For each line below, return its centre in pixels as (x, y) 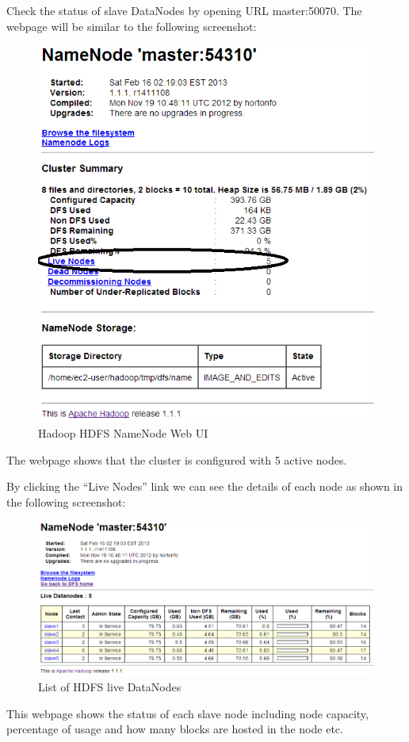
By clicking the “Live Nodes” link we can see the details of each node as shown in (205, 486)
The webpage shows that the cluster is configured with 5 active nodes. (177, 459)
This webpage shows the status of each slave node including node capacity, (187, 713)
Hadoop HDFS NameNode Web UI (123, 433)
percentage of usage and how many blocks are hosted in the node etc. (175, 729)
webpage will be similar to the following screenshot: (132, 26)
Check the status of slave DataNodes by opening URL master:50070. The (184, 10)
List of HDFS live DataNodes (110, 687)
